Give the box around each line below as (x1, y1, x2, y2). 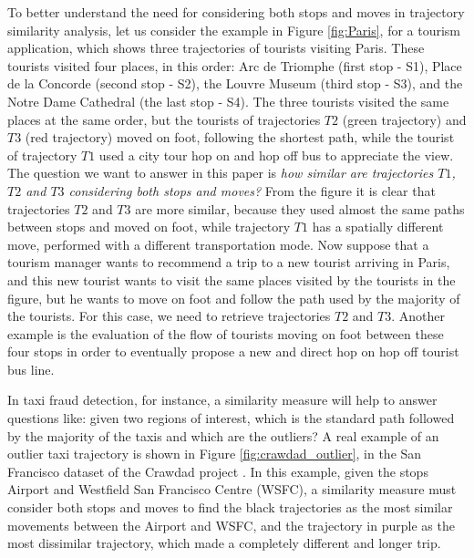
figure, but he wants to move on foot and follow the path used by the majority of (7, 288, 460, 307)
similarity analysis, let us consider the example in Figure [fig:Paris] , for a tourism (7, 20, 461, 39)
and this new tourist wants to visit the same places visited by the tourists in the (7, 270, 456, 289)
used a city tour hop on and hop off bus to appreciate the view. (98, 145, 454, 164)
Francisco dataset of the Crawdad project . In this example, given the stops (7, 461, 428, 480)
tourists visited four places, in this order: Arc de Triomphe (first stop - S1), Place (7, 56, 462, 75)
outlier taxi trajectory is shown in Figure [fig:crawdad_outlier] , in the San (7, 444, 422, 463)
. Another (391, 306, 445, 325)
